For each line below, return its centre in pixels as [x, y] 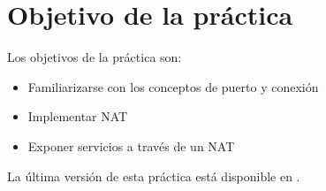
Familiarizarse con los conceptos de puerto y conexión [173, 86]
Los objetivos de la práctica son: [95, 57]
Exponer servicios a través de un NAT [131, 145]
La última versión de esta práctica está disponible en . [154, 176]
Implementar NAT [78, 116]
